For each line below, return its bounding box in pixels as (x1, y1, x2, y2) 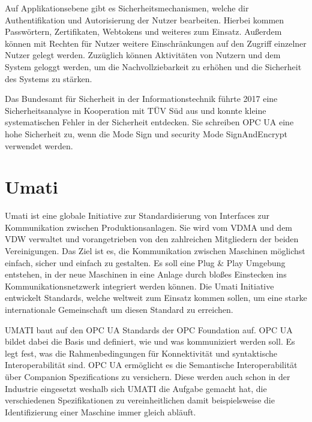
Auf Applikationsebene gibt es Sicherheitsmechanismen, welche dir (5, 2, 249, 14)
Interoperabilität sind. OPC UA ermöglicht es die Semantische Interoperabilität (5, 358, 298, 371)
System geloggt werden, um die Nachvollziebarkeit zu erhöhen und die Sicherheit (5, 60, 302, 73)
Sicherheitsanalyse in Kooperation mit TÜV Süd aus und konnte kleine (5, 104, 266, 116)
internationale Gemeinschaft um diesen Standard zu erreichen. (5, 303, 233, 315)
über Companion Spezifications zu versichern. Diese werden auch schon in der (5, 370, 290, 382)
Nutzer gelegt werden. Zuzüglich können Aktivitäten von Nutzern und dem (5, 49, 281, 61)
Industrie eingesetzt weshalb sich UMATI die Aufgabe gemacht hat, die (5, 382, 267, 394)
